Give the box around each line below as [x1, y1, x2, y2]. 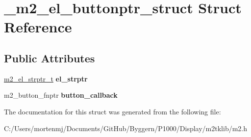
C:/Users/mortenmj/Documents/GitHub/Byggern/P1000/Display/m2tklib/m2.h [4, 123, 248, 133]
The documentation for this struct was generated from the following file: [4, 106, 221, 116]
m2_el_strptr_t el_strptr [4, 73, 88, 83]
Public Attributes [4, 50, 95, 65]
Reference [4, 17, 72, 37]
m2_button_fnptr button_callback [4, 90, 118, 100]
